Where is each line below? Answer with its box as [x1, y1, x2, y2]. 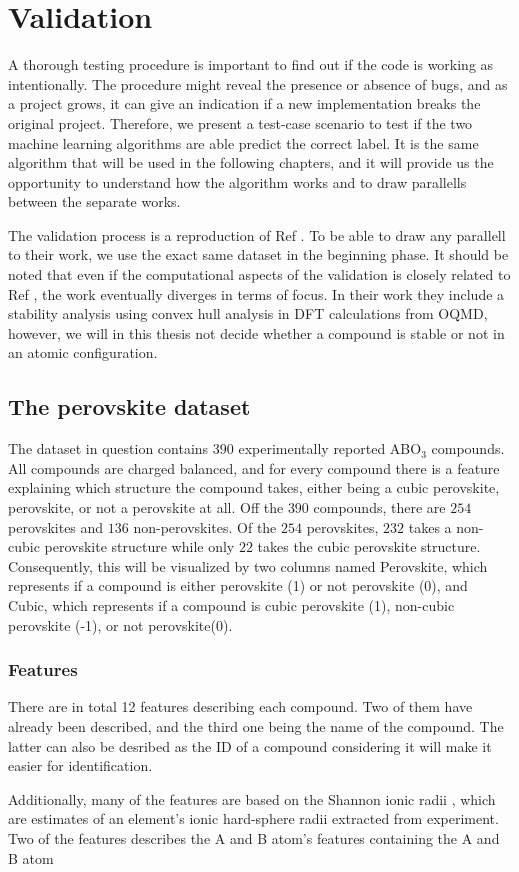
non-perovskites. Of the [133, 516, 277, 537]
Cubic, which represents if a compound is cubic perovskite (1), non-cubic [8, 594, 455, 615]
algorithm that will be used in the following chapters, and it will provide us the [8, 152, 494, 173]
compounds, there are [313, 497, 446, 518]
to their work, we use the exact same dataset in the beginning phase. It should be [8, 244, 509, 265]
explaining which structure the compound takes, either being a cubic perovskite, [8, 477, 500, 498]
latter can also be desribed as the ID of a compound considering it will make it [8, 735, 492, 756]
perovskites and [8, 516, 104, 537]
